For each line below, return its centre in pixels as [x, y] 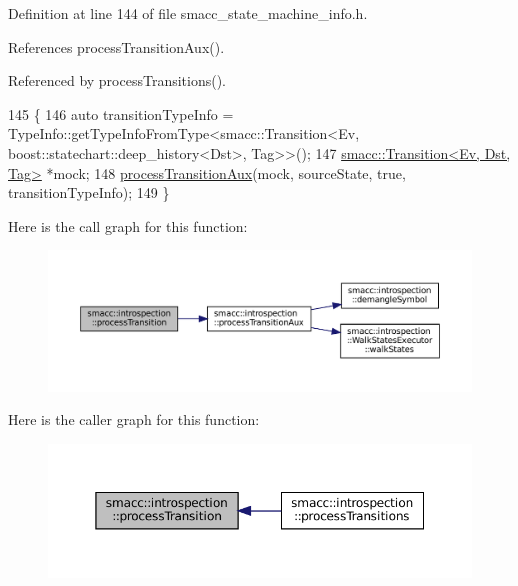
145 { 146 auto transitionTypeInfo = [121, 113]
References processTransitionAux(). [116, 46]
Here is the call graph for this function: [128, 225]
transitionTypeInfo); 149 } [89, 192]
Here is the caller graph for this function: [134, 419]
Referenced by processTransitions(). [117, 80]
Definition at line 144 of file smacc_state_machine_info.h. [188, 13]
